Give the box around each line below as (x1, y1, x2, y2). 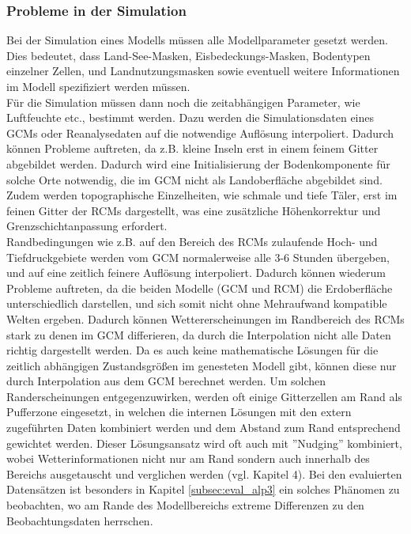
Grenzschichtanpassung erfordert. (6, 218, 168, 234)
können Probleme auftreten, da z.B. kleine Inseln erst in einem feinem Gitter (6, 140, 379, 157)
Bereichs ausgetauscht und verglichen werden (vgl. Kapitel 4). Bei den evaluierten (6, 465, 402, 482)
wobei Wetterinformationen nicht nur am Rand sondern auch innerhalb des (6, 450, 370, 467)
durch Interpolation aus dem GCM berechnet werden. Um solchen (6, 373, 326, 389)
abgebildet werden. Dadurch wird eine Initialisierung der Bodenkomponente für (6, 155, 390, 172)
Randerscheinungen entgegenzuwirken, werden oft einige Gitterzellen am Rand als (6, 388, 402, 404)
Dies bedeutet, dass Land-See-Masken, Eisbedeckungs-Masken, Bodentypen (6, 47, 371, 63)
